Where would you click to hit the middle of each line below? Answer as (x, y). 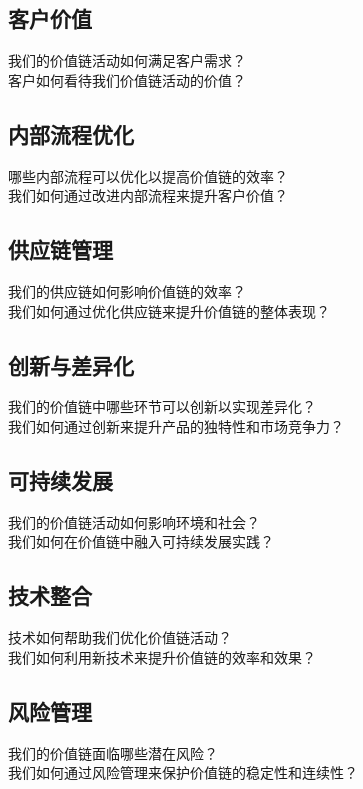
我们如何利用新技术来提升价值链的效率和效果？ (162, 656)
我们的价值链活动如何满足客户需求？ (127, 60)
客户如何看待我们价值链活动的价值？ (127, 79)
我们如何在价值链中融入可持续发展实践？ (141, 541)
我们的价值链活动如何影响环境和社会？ (134, 521)
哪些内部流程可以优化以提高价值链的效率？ (148, 175)
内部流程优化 (71, 133)
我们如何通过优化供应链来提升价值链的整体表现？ (169, 310)
